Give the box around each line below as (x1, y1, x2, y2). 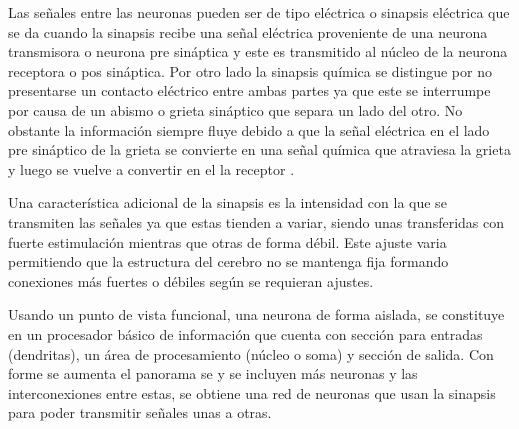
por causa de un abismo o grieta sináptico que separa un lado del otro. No (8, 99, 463, 120)
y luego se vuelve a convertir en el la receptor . (8, 158, 295, 179)
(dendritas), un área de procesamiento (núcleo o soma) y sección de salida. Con (8, 343, 494, 364)
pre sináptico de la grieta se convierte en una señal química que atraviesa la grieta (8, 139, 511, 160)
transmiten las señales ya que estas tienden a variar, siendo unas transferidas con (8, 211, 504, 232)
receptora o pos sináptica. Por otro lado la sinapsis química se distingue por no (8, 60, 492, 81)
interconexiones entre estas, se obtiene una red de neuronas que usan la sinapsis (8, 382, 496, 403)
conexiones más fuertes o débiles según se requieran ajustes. (8, 270, 374, 291)
